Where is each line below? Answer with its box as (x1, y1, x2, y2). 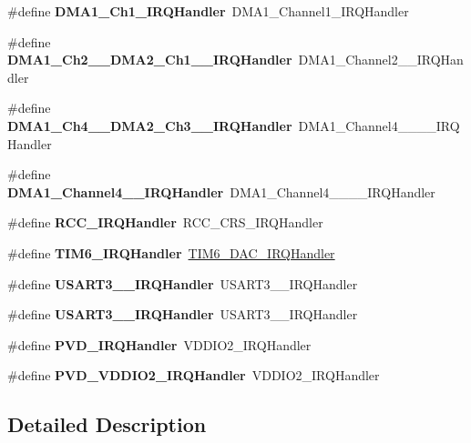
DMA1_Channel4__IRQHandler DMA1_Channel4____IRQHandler (7, 182, 435, 201)
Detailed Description (7, 410, 207, 438)
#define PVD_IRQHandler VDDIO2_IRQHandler (7, 335, 312, 354)
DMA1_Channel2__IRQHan (298, 50, 464, 69)
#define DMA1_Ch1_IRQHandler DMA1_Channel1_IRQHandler (7, 2, 409, 20)
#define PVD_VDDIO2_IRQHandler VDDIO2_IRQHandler (7, 366, 380, 385)
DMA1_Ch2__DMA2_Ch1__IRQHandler (7, 50, 292, 69)
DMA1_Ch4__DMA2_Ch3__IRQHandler (7, 116, 292, 135)
